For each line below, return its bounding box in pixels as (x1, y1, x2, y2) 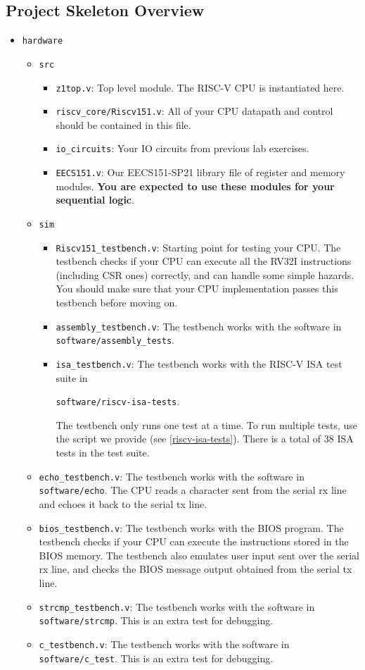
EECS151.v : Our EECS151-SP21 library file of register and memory (56, 165, 345, 180)
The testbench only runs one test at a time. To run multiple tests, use (56, 417, 358, 432)
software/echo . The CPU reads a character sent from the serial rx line (39, 483, 347, 497)
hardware (22, 36, 63, 46)
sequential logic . (56, 192, 134, 207)
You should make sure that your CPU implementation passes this (56, 281, 338, 296)
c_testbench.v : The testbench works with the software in (39, 636, 290, 651)
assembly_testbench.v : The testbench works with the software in (56, 318, 342, 333)
